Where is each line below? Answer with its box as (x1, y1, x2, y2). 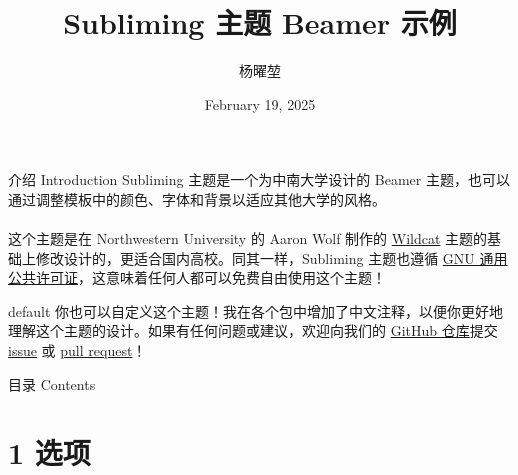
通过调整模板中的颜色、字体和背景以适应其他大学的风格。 (8, 188, 386, 209)
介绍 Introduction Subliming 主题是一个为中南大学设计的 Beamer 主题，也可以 (8, 169, 510, 190)
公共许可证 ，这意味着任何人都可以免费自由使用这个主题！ (8, 267, 386, 288)
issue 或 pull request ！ (8, 340, 147, 361)
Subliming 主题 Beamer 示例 (63, 2, 457, 43)
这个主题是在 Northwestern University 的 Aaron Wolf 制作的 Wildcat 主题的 (8, 228, 488, 249)
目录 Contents (8, 373, 96, 394)
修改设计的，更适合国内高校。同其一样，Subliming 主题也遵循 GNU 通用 (35, 247, 508, 268)
